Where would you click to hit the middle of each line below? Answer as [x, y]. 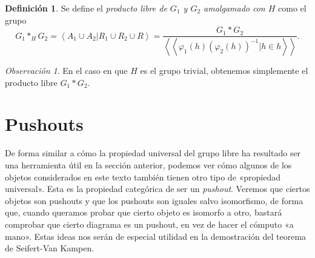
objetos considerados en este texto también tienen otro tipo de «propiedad [143, 177]
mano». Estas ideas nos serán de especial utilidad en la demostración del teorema [156, 236]
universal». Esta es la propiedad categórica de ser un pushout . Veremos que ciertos [157, 189]
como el [292, 8]
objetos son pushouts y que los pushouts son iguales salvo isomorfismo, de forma [154, 200]
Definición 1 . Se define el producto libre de [86, 8]
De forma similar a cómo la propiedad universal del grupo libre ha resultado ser [153, 153]
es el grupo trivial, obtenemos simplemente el [224, 71]
